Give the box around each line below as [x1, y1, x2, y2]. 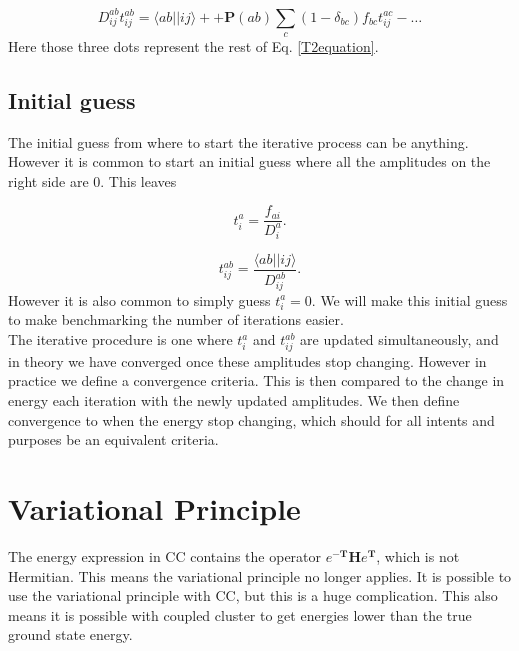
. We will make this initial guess [311, 289, 508, 310]
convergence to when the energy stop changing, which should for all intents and [8, 409, 495, 430]
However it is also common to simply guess [8, 289, 271, 310]
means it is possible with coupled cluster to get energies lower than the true [8, 604, 472, 625]
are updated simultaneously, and [300, 329, 499, 350]
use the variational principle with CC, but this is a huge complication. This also [8, 585, 498, 606]
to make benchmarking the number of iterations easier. [8, 309, 344, 330]
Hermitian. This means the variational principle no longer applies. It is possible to [8, 565, 512, 586]
